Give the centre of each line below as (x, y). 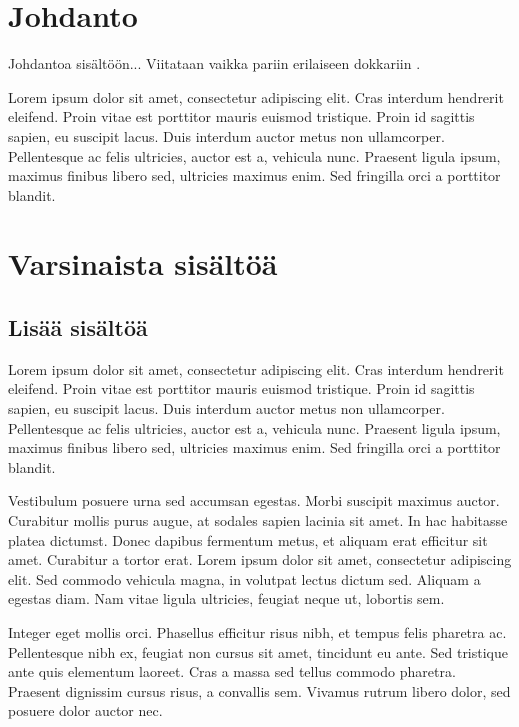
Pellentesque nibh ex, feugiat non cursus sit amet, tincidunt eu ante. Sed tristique (258, 651)
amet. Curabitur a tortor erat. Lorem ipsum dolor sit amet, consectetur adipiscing (260, 559)
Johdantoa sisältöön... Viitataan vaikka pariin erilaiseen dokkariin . (214, 63)
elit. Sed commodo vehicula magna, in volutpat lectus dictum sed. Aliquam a (244, 578)
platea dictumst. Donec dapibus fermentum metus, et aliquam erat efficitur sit (248, 539)
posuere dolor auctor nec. (85, 710)
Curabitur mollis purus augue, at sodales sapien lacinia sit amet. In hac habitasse (258, 520)
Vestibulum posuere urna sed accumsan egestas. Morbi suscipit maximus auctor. (254, 500)
